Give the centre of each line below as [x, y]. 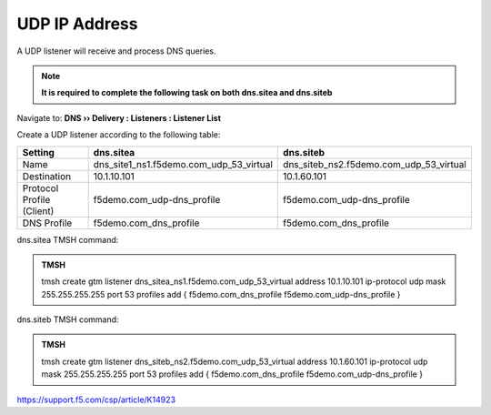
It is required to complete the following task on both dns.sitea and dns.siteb [187, 93]
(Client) [38, 211]
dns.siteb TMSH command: [68, 319]
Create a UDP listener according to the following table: [119, 135]
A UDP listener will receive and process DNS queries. [116, 51]
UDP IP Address [77, 24]
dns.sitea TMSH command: [68, 239]
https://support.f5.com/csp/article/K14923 [96, 400]
